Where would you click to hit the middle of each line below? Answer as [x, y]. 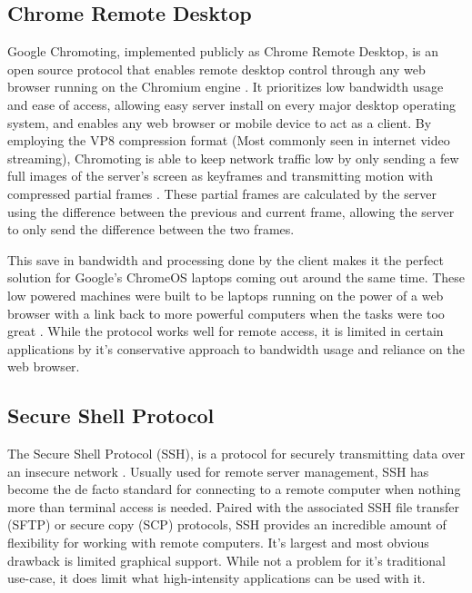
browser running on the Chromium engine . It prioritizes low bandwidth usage [226, 87]
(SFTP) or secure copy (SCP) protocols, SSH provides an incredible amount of [227, 524]
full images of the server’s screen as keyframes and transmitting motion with [221, 176]
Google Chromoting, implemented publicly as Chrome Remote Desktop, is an [223, 51]
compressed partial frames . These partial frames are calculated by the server [222, 193]
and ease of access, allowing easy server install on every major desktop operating [232, 104]
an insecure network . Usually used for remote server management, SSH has [218, 471]
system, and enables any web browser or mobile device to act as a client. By [220, 122]
